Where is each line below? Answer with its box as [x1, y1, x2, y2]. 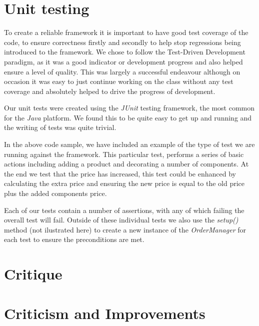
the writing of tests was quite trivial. [4, 122, 116, 132]
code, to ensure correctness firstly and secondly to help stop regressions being [4, 36, 241, 47]
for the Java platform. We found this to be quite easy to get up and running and [4, 112, 252, 122]
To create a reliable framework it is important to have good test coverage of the [4, 27, 248, 37]
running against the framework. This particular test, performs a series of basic [4, 148, 244, 159]
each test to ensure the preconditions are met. [4, 234, 144, 244]
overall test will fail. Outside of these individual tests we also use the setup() [4, 214, 238, 225]
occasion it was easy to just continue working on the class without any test [4, 76, 233, 86]
